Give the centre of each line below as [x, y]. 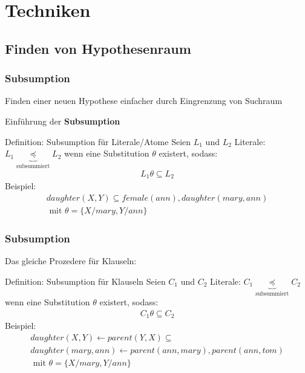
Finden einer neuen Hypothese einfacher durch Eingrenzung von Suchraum [144, 101]
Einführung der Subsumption [63, 121]
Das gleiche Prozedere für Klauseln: [71, 260]
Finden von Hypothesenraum [98, 48]
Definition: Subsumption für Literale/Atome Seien [98, 141]
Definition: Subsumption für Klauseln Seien [85, 281]
